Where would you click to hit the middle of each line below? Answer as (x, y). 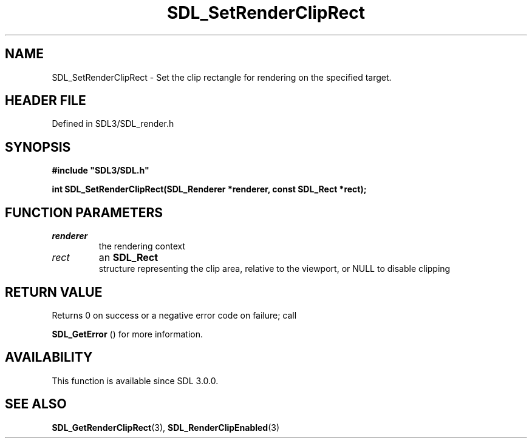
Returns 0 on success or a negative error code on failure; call (174, 315)
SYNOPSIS (38, 147)
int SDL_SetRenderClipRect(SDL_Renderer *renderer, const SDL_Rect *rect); (209, 189)
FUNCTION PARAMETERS (84, 212)
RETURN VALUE (54, 292)
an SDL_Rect (128, 258)
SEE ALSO (36, 404)
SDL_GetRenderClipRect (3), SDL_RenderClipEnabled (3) (166, 427)
